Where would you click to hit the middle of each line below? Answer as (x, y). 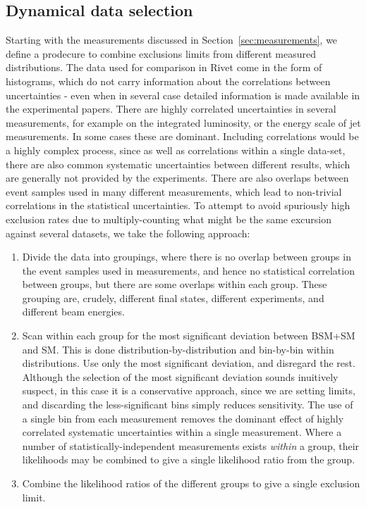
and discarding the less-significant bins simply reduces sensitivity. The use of (188, 405)
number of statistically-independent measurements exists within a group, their (191, 445)
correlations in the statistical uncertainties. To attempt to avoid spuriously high (178, 205)
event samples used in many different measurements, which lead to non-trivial (174, 191)
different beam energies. (73, 312)
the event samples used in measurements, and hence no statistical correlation (188, 270)
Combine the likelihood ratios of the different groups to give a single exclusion (191, 483)
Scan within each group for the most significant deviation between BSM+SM (189, 336)
